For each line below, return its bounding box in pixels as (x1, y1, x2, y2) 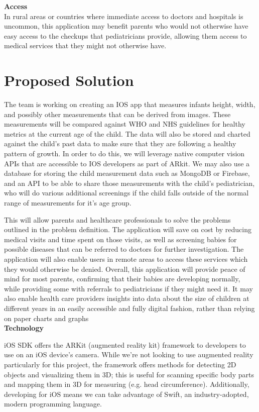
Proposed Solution (4, 70, 134, 90)
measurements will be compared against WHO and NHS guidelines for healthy (4, 119, 245, 129)
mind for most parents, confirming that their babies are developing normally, (4, 273, 240, 284)
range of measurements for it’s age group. (4, 197, 132, 208)
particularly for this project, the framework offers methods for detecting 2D (4, 359, 236, 369)
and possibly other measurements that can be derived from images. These (4, 109, 231, 119)
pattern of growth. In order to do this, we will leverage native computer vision (4, 148, 245, 159)
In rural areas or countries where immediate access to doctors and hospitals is (4, 11, 243, 21)
